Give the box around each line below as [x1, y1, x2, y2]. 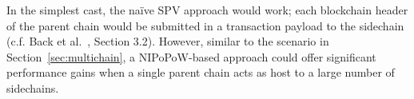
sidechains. [6, 79, 59, 96]
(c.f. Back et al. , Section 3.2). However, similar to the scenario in [6, 33, 329, 49]
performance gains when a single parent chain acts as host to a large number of [6, 64, 395, 81]
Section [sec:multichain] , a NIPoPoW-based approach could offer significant [6, 48, 376, 65]
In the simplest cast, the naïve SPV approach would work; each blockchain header [6, 2, 408, 18]
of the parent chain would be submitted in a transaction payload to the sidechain [6, 17, 404, 34]
